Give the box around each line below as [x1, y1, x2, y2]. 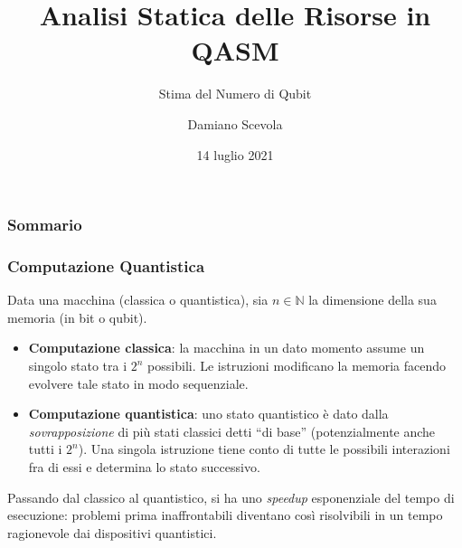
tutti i [28, 439, 62, 458]
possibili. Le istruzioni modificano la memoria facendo [147, 356, 447, 375]
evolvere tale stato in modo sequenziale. [28, 373, 249, 392]
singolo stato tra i [28, 356, 127, 375]
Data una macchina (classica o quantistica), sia [7, 290, 269, 309]
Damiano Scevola [187, 114, 283, 133]
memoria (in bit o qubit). [7, 307, 147, 326]
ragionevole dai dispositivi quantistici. [7, 523, 217, 542]
